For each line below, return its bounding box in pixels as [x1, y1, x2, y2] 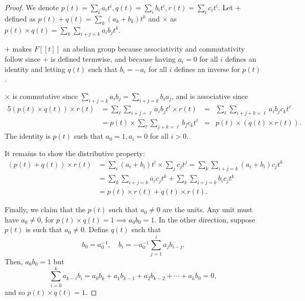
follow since [5, 53, 41, 64]
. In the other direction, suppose [154, 214, 255, 224]
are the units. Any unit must [162, 204, 253, 215]
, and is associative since [172, 90, 248, 101]
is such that [26, 224, 62, 235]
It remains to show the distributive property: [5, 147, 145, 158]
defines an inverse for [174, 63, 240, 74]
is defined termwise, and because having [51, 53, 176, 64]
